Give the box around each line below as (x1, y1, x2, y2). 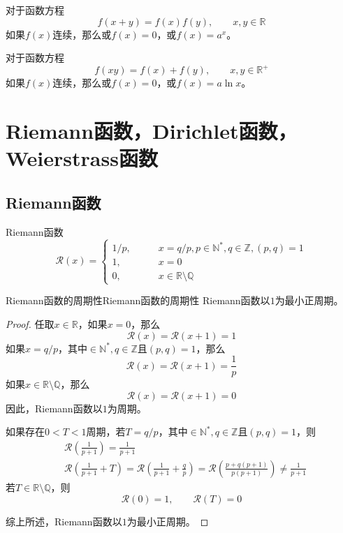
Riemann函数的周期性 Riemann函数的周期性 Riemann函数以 (6, 293, 270, 308)
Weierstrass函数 (6, 144, 158, 172)
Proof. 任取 (6, 316, 54, 331)
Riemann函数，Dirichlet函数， (6, 117, 298, 145)
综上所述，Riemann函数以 (6, 513, 122, 528)
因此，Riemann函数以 (6, 400, 103, 415)
